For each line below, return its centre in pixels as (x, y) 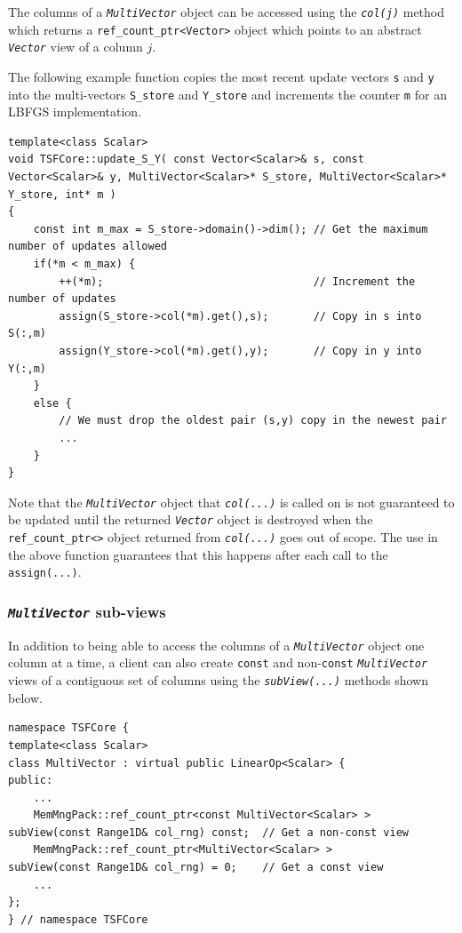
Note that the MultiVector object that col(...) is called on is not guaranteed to (231, 502)
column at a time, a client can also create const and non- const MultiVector (218, 662)
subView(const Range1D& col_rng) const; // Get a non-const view (209, 832)
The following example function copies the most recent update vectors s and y (221, 76)
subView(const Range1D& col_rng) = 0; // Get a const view (196, 868)
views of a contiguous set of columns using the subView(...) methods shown (218, 680)
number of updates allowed (88, 247)
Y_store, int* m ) (62, 194)
